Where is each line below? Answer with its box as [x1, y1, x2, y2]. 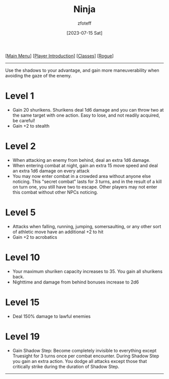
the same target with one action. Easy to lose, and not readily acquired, [12, 112, 160, 118]
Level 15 [5, 297, 40, 308]
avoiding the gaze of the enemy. [5, 72, 72, 78]
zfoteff [77, 20, 92, 26]
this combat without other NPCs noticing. [12, 189, 98, 195]
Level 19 [5, 331, 40, 342]
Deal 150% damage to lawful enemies [12, 313, 91, 319]
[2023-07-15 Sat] [66, 30, 103, 36]
